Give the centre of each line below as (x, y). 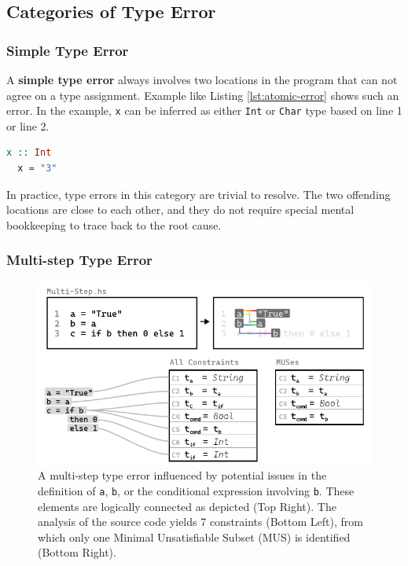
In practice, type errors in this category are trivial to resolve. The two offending (198, 194)
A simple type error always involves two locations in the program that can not (202, 79)
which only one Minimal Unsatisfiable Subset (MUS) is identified (194, 537)
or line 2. (28, 125)
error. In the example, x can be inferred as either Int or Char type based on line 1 (204, 110)
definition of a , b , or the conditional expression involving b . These (196, 490)
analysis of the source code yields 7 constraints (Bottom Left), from (200, 522)
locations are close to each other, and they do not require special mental (180, 209)
